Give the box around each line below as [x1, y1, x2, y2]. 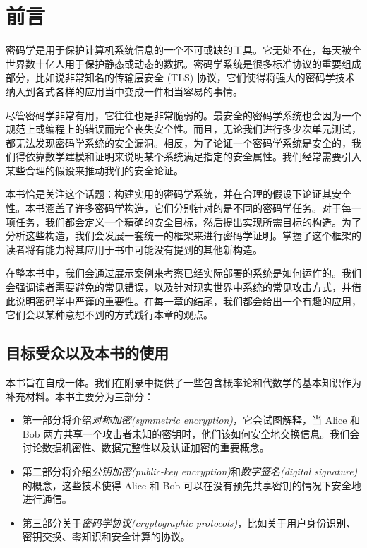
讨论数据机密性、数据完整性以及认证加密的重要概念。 [22, 440, 270, 455]
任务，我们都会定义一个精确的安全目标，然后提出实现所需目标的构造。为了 [15, 214, 361, 229]
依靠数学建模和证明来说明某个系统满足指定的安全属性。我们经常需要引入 [25, 149, 361, 164]
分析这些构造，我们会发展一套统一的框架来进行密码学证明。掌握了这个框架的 [6, 228, 361, 243]
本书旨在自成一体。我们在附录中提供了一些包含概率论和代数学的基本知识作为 [6, 375, 361, 390]
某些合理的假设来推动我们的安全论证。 [6, 162, 183, 177]
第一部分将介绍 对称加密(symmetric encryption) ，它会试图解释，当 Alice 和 [22, 412, 361, 427]
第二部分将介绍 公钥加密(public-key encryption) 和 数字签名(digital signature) [22, 463, 358, 478]
